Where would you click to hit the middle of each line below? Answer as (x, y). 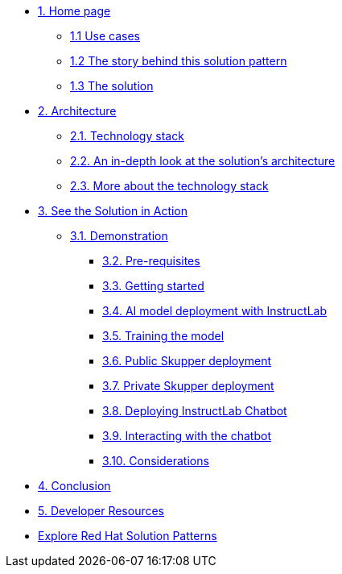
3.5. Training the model (163, 336)
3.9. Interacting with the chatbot (187, 436)
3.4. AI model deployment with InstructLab (215, 311)
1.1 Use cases (105, 36)
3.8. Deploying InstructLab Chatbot (195, 411)
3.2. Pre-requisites (151, 261)
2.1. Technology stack (127, 136)
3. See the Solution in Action (113, 211)
